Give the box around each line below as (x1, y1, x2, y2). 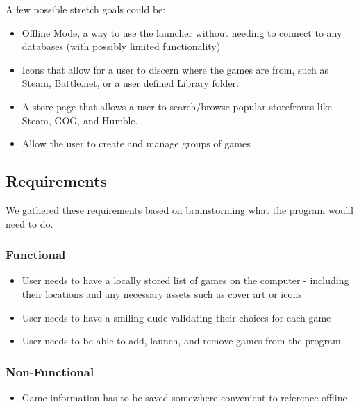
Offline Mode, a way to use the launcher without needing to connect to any (22, 25, 342, 40)
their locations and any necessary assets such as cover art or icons (22, 286, 302, 301)
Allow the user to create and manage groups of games (22, 136, 251, 151)
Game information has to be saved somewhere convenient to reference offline (22, 390, 347, 404)
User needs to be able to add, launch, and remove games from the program (22, 333, 341, 348)
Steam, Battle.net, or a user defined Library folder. (22, 76, 239, 90)
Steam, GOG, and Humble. (22, 113, 138, 127)
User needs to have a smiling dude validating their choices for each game (22, 310, 331, 324)
